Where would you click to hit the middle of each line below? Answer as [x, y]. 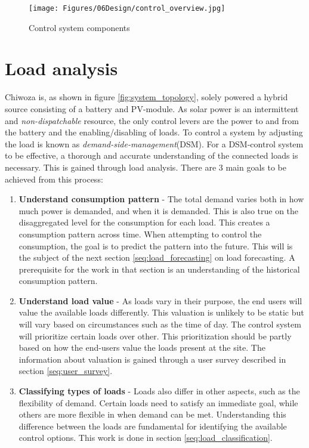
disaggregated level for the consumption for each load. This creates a [144, 222]
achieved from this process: [54, 179]
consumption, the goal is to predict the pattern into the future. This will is [156, 245]
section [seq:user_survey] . [66, 371]
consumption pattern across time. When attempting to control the [140, 234]
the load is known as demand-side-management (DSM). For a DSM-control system [154, 143]
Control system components [79, 27]
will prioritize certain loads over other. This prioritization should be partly [155, 336]
